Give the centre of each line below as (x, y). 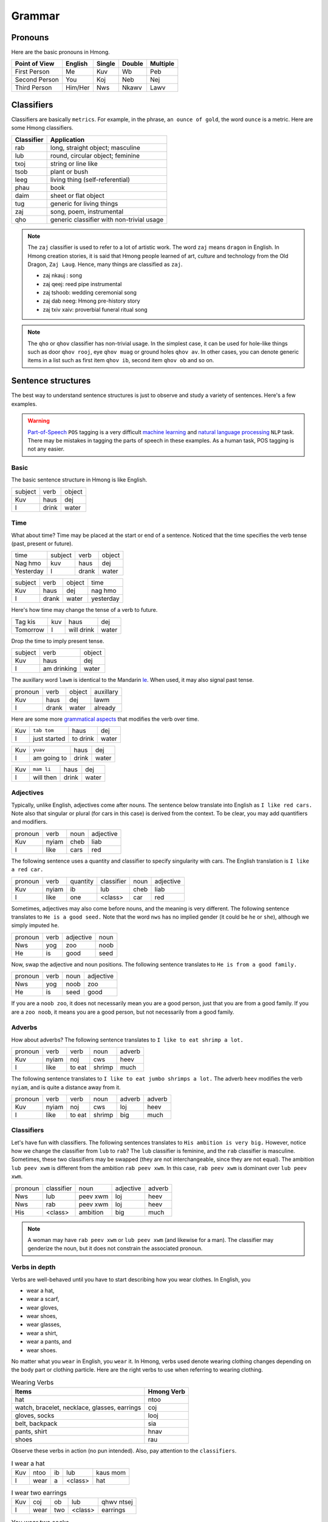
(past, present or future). (42, 543)
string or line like (74, 163)
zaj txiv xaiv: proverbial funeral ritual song (95, 309)
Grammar (36, 16)
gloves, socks (35, 1415)
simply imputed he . (35, 925)
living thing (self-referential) (90, 180)
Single (106, 64)
